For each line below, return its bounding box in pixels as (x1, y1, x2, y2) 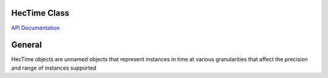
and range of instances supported (11, 64, 97, 71)
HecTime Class (11, 8, 70, 18)
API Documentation (11, 24, 60, 31)
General (11, 40, 43, 50)
